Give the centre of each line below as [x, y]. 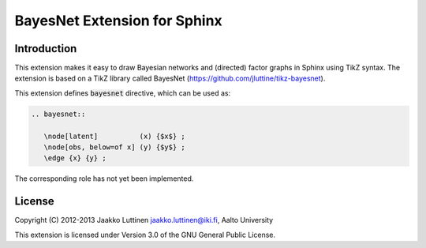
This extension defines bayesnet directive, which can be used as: [123, 93]
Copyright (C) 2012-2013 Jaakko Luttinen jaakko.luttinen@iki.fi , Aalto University [144, 220]
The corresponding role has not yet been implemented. [104, 178]
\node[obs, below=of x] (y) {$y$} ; [114, 147]
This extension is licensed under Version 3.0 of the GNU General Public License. [145, 235]
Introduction [46, 49]
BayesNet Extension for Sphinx [118, 21]
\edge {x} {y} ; [75, 158]
